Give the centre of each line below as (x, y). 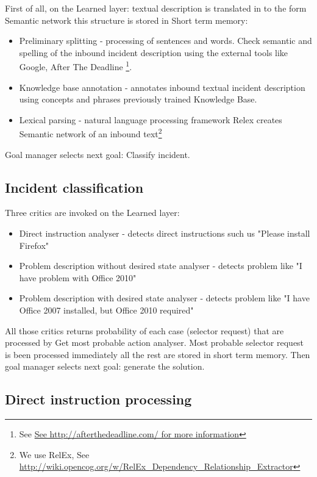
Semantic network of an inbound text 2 (91, 133)
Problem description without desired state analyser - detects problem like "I (161, 266)
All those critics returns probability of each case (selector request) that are (144, 330)
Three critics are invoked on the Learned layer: (92, 213)
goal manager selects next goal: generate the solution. (105, 366)
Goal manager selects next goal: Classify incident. (98, 154)
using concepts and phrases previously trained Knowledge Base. (138, 99)
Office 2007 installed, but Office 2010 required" (106, 310)
